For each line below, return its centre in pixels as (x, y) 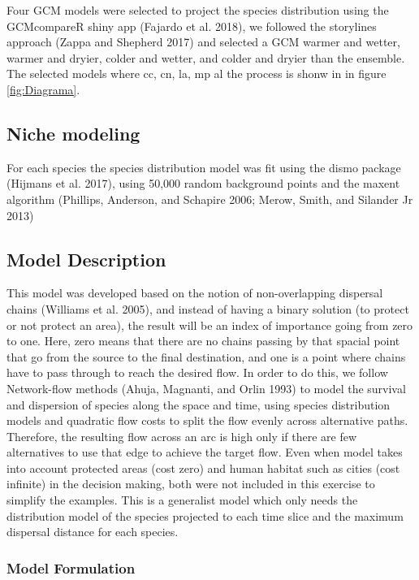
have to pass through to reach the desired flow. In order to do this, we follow (197, 372)
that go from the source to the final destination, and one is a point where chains (206, 356)
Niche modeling (73, 133)
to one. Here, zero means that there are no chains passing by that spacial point (203, 341)
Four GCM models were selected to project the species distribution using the (198, 10)
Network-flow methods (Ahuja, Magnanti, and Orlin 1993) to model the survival (206, 388)
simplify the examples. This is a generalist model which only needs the (182, 500)
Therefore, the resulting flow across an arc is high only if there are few (182, 436)
